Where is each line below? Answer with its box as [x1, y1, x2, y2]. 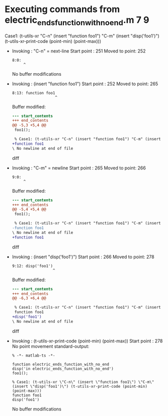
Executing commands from [5, 4, 120, 15]
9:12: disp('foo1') [12, 263, 53, 268]
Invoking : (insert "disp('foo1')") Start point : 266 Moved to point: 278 [12, 254, 154, 260]
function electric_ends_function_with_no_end [12, 362, 109, 367]
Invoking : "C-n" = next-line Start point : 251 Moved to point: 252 [12, 48, 146, 54]
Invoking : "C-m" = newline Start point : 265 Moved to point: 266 [12, 165, 146, 171]
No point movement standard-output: [12, 343, 90, 349]
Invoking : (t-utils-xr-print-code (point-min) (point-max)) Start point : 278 [12, 338, 163, 344]
